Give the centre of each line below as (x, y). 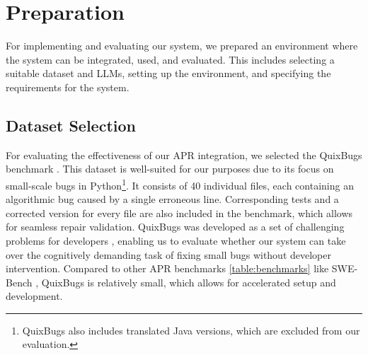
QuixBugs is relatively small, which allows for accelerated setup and (189, 282)
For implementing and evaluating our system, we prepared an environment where (182, 46)
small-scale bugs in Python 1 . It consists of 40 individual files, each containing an (180, 184)
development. (34, 296)
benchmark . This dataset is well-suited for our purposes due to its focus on (170, 169)
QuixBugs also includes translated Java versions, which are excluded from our (191, 330)
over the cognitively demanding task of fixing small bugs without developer (168, 254)
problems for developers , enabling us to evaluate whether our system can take (176, 240)
